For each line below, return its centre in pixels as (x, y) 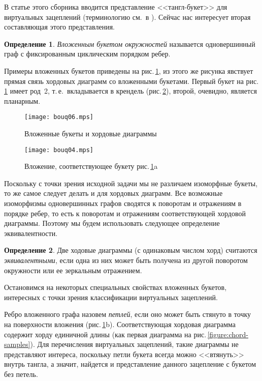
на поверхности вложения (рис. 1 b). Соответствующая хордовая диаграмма (120, 324)
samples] (17, 344)
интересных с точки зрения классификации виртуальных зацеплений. (111, 297)
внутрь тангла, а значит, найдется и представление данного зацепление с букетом (130, 364)
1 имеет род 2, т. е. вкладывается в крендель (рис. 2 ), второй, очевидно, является (130, 91)
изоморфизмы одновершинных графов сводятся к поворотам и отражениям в (123, 203)
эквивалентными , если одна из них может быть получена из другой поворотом (126, 260)
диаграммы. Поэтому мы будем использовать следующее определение (112, 223)
